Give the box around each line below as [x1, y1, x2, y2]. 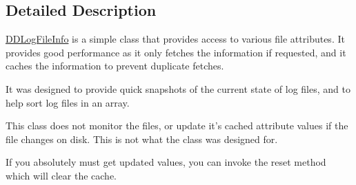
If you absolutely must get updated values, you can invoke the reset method [6, 155, 326, 169]
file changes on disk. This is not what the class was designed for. [6, 131, 278, 146]
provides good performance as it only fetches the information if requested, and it [6, 45, 346, 59]
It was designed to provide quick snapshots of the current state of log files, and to [6, 81, 350, 96]
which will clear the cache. [6, 168, 117, 182]
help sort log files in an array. [6, 95, 130, 109]
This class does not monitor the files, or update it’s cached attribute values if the [6, 118, 348, 133]
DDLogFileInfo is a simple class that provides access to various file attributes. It [6, 32, 345, 46]
